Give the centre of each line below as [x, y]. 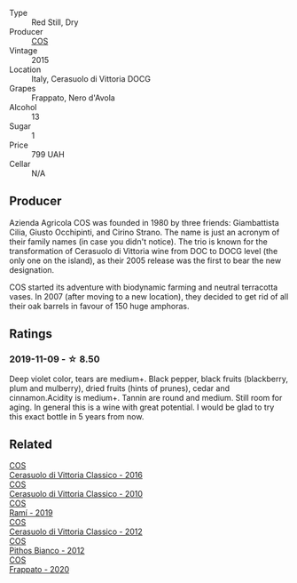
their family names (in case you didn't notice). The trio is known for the [138, 241]
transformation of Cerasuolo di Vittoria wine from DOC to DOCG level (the [144, 251]
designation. [32, 269]
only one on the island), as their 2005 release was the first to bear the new [145, 260]
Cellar [20, 164]
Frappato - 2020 [39, 570]
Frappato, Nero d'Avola [73, 98]
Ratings [31, 334]
